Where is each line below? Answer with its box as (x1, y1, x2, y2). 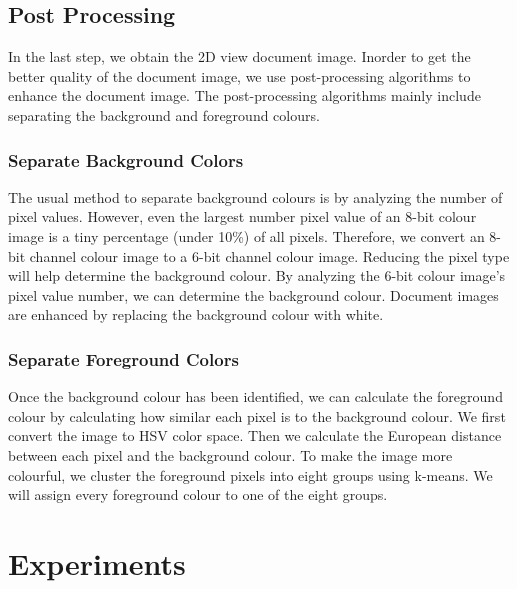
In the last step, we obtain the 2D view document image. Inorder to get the (8, 46, 471, 67)
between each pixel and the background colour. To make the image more (8, 444, 453, 465)
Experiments (8, 542, 186, 583)
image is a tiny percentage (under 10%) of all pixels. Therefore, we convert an (8, 225, 485, 246)
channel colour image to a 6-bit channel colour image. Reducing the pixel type (29, 245, 510, 266)
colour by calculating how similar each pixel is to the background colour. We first (8, 405, 506, 426)
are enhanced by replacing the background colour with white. (8, 304, 384, 325)
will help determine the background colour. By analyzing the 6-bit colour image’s (8, 265, 506, 286)
